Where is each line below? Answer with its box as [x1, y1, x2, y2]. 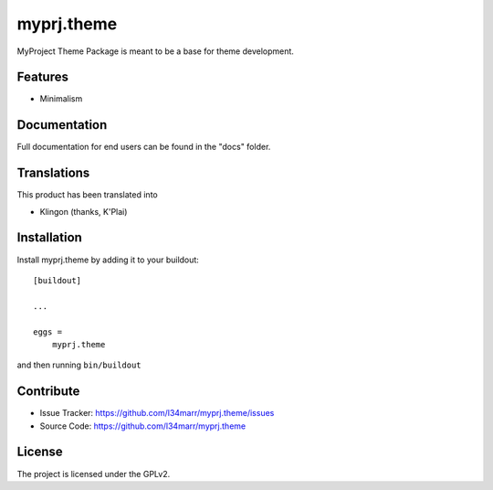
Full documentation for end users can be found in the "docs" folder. [16, 142, 271, 153]
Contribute [16, 384, 80, 399]
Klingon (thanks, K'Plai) [39, 206, 128, 217]
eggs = [33, 326, 63, 337]
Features [16, 69, 68, 85]
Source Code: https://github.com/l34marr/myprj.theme [39, 421, 246, 431]
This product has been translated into [16, 189, 159, 200]
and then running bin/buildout [16, 359, 142, 370]
